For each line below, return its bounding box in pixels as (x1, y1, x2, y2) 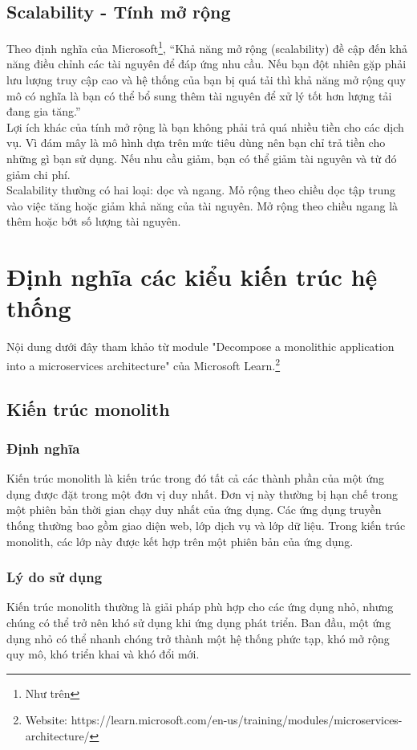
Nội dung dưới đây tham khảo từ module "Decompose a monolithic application (6, 338, 395, 355)
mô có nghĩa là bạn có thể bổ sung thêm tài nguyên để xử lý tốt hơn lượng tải (6, 87, 392, 104)
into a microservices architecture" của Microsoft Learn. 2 (6, 354, 281, 373)
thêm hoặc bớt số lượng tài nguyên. (6, 213, 181, 230)
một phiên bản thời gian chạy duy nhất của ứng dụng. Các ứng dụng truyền (6, 501, 382, 518)
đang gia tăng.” (6, 103, 81, 120)
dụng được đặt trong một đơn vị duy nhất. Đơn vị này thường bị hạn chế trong (6, 485, 399, 502)
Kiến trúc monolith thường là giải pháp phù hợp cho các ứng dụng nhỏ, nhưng (6, 598, 394, 615)
